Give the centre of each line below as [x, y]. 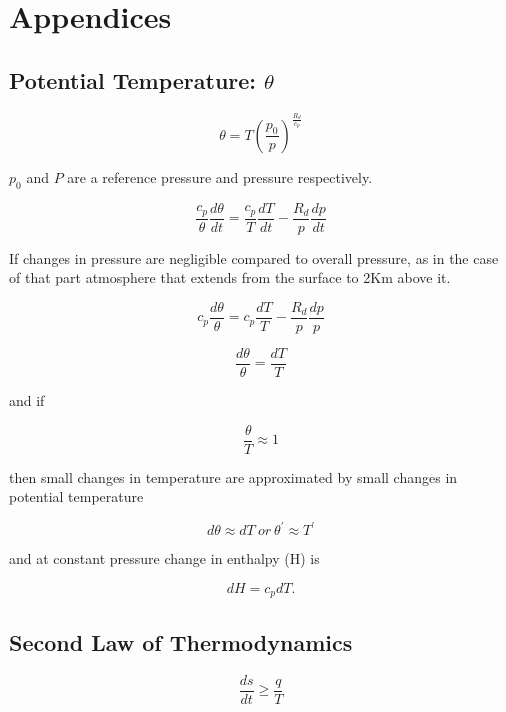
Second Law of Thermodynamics [181, 641]
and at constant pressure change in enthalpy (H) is [164, 558]
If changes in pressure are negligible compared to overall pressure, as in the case [254, 257]
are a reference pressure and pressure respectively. [220, 176]
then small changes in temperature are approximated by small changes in [233, 476]
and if [27, 399]
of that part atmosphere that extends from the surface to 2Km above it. [230, 277]
